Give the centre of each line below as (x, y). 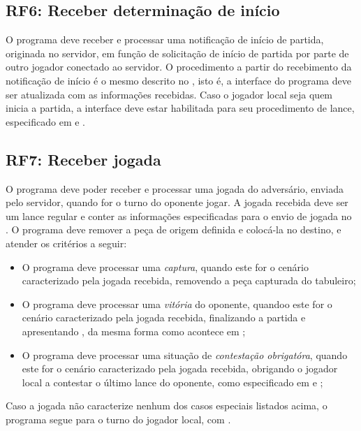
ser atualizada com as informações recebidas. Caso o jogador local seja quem (169, 94)
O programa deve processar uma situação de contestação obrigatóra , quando (185, 355)
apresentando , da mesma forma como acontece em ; (134, 331)
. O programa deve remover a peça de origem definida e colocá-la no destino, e (174, 229)
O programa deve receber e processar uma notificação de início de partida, (165, 39)
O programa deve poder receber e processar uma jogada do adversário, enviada (175, 188)
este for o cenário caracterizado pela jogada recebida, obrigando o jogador (180, 368)
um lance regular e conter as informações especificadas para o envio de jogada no (179, 215)
